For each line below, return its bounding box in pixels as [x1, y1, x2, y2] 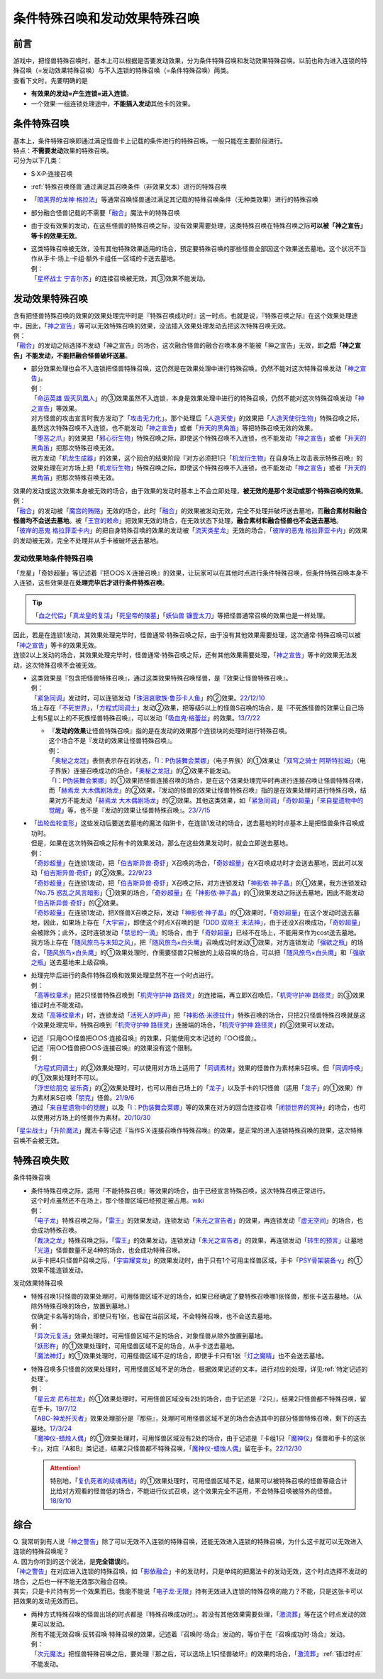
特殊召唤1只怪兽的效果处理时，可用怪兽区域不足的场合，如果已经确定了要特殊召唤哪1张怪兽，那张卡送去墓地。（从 [30, 1292, 362, 1300]
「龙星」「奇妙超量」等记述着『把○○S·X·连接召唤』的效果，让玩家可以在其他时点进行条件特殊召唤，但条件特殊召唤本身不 [13, 568, 368, 577]
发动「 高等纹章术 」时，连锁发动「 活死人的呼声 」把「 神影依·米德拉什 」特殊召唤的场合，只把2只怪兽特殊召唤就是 [30, 1011, 360, 1019]
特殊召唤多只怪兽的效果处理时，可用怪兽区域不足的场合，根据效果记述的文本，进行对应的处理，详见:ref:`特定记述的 [30, 1365, 368, 1373]
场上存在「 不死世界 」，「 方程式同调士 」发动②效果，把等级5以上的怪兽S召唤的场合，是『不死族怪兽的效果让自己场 [30, 703, 365, 712]
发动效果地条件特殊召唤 [13, 554, 94, 563]
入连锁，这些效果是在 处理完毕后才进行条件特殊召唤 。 [13, 578, 169, 587]
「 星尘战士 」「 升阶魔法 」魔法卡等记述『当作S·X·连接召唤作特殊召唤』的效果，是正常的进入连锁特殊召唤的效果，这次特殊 [13, 1126, 363, 1135]
